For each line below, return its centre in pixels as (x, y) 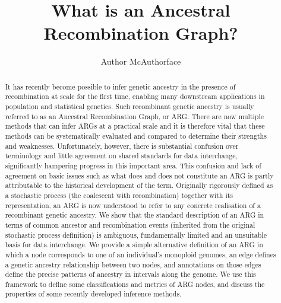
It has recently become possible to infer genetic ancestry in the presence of (120, 86)
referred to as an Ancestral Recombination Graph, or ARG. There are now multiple (135, 116)
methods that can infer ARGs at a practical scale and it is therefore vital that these (135, 126)
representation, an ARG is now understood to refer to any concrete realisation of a (133, 205)
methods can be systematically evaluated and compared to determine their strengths (136, 135)
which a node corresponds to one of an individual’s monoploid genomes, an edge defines (140, 254)
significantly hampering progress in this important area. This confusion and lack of (133, 165)
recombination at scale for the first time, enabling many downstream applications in (135, 96)
